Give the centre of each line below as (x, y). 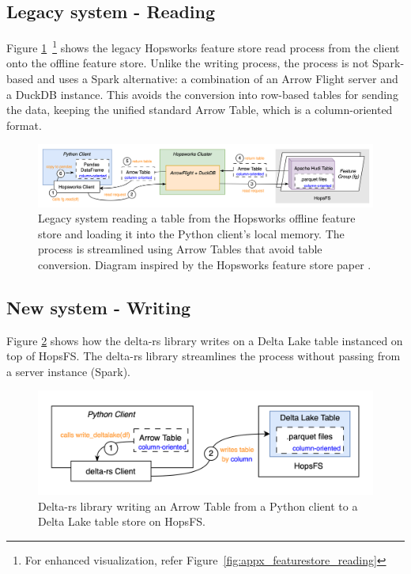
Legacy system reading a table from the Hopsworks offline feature (197, 218)
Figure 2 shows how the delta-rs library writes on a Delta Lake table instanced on (205, 340)
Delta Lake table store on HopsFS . (122, 521)
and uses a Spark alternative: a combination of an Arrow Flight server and (217, 79)
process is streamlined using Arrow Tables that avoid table (180, 249)
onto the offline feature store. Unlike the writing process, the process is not (188, 63)
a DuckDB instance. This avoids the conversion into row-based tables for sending (202, 94)
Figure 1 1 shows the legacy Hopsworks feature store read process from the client (203, 46)
